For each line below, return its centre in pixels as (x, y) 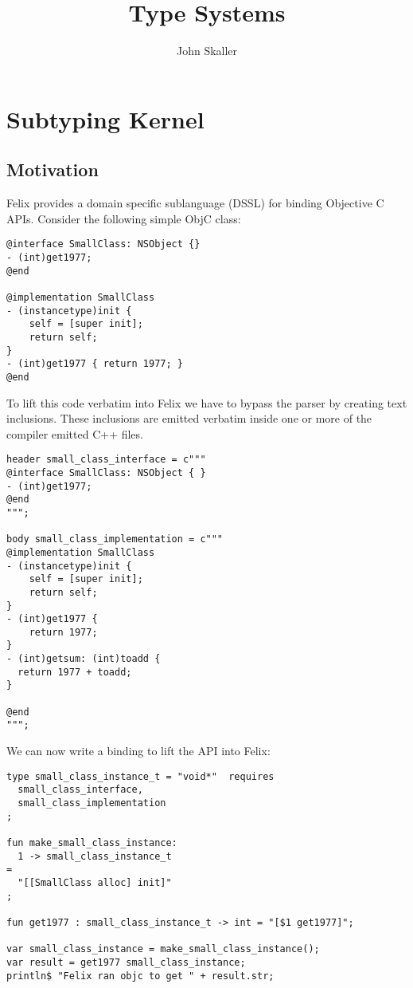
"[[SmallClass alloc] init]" (95, 882)
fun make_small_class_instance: (92, 842)
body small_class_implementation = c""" (115, 539)
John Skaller (207, 51)
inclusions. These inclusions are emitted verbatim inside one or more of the (189, 418)
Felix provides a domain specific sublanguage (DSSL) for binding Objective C (195, 203)
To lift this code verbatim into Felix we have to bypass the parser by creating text (207, 402)
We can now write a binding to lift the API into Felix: (138, 751)
